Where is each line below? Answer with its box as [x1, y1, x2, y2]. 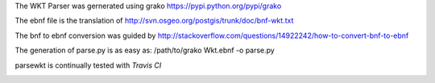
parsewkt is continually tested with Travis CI [14, 60, 162, 70]
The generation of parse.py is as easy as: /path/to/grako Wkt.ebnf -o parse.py [14, 45, 275, 56]
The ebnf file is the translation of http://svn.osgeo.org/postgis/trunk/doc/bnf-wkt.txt [14, 16, 294, 26]
